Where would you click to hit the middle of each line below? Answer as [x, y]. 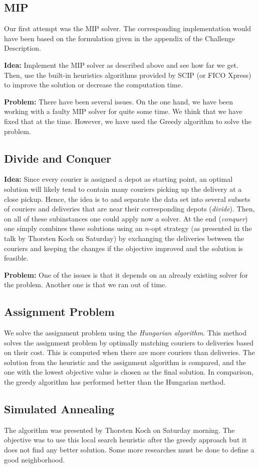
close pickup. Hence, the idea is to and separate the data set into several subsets [127, 199]
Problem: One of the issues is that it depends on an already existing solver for [126, 274]
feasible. [16, 258]
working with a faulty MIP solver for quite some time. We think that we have [123, 111]
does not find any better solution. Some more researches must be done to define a [129, 450]
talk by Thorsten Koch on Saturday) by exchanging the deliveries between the [124, 238]
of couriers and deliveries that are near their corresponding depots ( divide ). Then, [129, 209]
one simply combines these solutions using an [73, 228]
